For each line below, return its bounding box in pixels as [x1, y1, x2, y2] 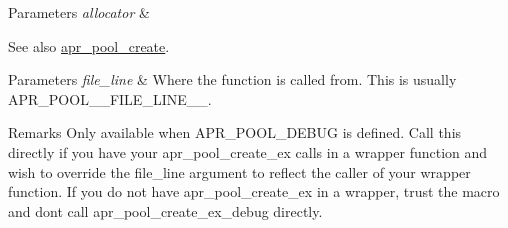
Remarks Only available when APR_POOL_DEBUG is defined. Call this [8, 122, 462, 143]
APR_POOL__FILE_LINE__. [8, 88, 212, 109]
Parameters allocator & [8, 2, 150, 22]
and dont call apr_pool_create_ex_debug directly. [8, 200, 323, 221]
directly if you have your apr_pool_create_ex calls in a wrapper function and [8, 141, 488, 162]
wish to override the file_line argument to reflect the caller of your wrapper [8, 161, 471, 182]
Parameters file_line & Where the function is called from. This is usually [8, 69, 457, 90]
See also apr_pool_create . [8, 35, 170, 56]
